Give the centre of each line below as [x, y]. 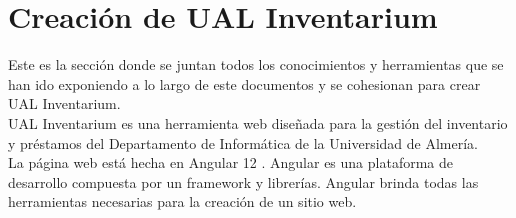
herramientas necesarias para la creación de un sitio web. [182, 201]
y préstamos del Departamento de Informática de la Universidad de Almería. [243, 142]
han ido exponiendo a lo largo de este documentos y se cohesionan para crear [244, 83]
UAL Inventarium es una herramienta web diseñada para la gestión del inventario [258, 122]
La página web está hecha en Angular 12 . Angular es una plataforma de [230, 162]
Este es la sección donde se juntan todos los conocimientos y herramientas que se [256, 64]
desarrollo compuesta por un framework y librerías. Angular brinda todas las [243, 181]
